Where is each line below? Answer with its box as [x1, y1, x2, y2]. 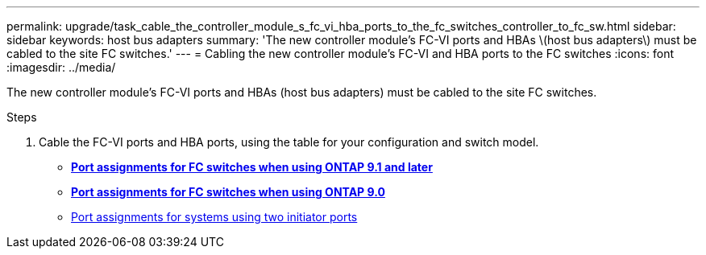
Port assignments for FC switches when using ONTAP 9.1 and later [71, 160, 433, 174]
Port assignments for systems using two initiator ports [71, 210, 358, 224]
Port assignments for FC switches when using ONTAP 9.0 [71, 185, 385, 199]
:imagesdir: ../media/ [6, 60, 116, 74]
